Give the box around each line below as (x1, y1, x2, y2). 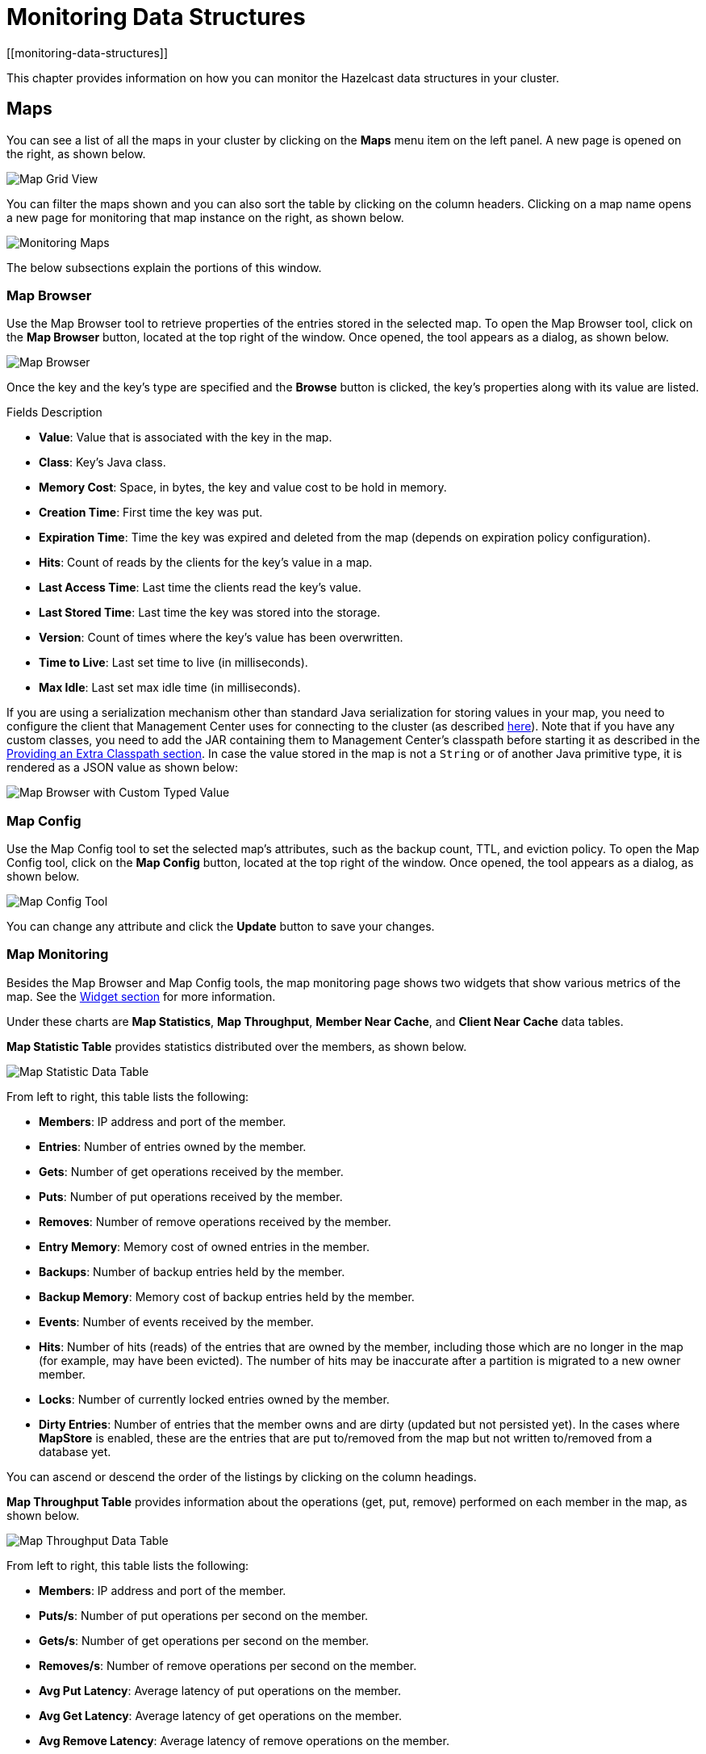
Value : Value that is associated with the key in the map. (39, 430, 332, 445)
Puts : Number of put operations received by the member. (39, 1189, 343, 1204)
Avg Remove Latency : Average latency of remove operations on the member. (39, 1733, 449, 1748)
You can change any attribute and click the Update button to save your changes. (6, 919, 435, 934)
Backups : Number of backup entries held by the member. (39, 1264, 345, 1279)
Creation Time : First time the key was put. (39, 505, 263, 520)
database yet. (39, 1444, 111, 1459)
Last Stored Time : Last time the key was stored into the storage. (39, 605, 381, 620)
